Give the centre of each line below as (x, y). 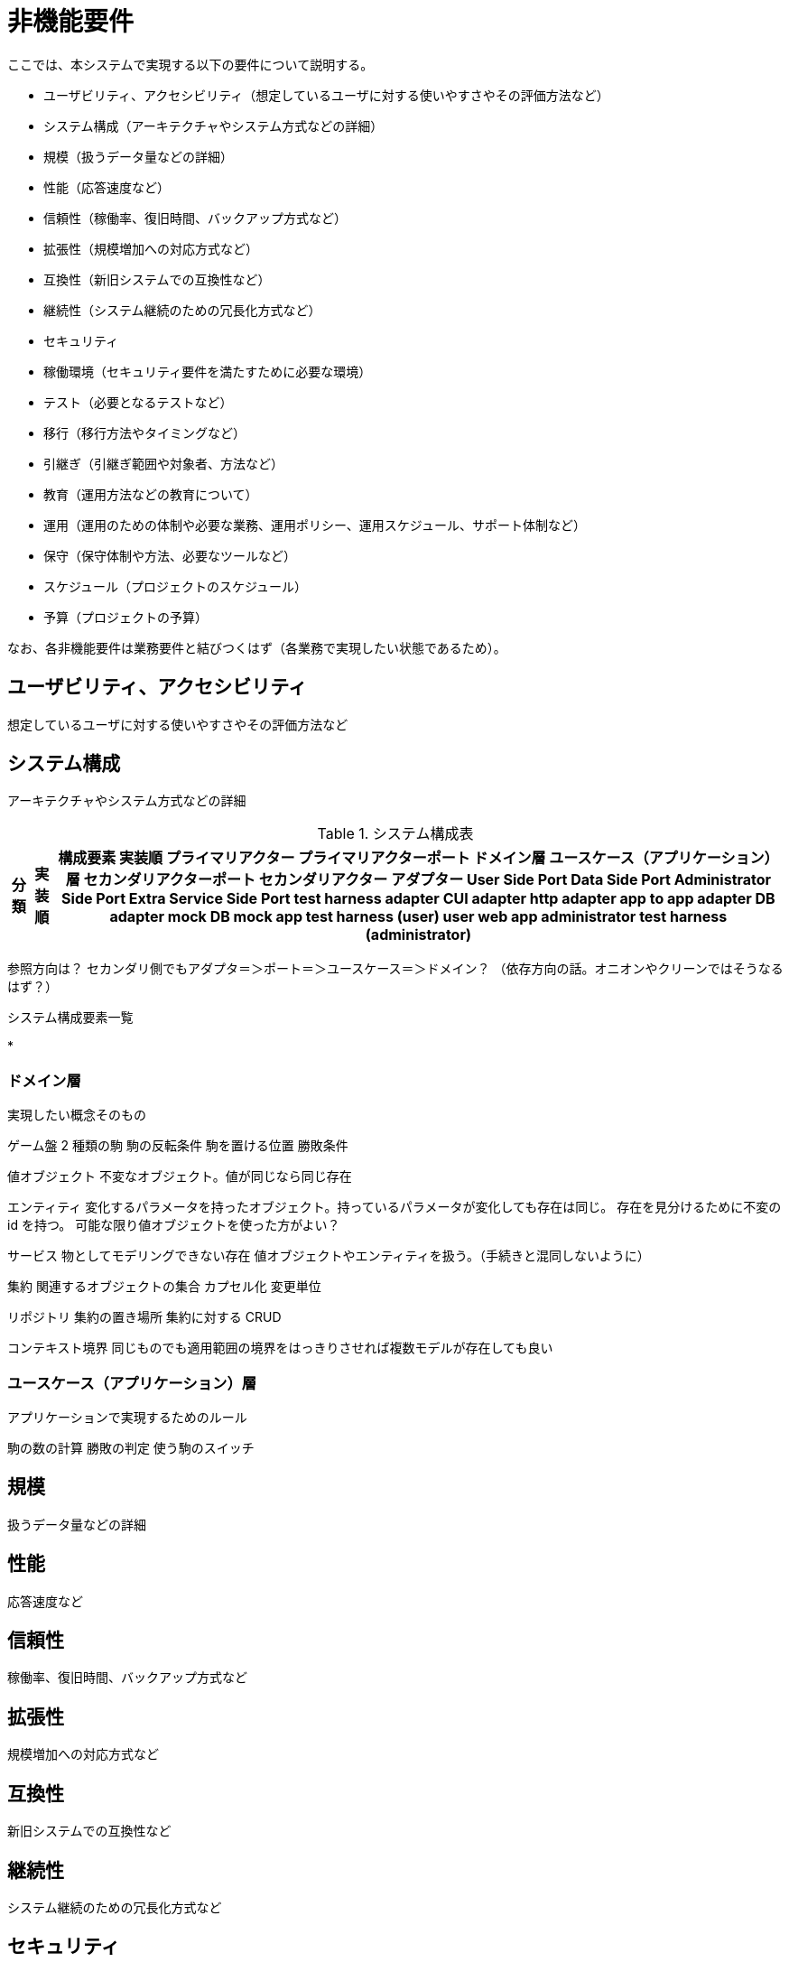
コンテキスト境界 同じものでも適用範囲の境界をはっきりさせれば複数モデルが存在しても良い (280, 1348)
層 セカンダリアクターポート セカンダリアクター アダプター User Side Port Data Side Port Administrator (418, 880)
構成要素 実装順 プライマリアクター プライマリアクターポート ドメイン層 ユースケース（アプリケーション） (418, 858)
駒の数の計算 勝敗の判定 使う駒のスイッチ (131, 1447)
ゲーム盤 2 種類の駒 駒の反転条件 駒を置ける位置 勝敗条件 (178, 1146)
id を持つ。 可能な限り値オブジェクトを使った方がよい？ (174, 1225)
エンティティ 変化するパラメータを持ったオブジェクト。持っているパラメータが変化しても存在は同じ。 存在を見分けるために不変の (394, 1207)
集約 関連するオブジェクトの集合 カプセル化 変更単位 (164, 1287)
